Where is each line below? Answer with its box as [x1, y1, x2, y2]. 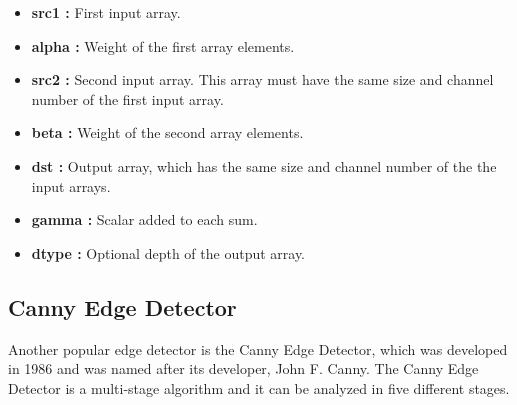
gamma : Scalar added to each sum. [31, 209, 258, 230]
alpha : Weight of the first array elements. [31, 35, 295, 56]
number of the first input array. [31, 88, 224, 109]
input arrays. [31, 175, 111, 196]
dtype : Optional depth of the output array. [31, 242, 306, 263]
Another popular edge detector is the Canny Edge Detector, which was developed [8, 338, 508, 359]
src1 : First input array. [31, 2, 181, 22]
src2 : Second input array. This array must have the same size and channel [31, 69, 494, 90]
